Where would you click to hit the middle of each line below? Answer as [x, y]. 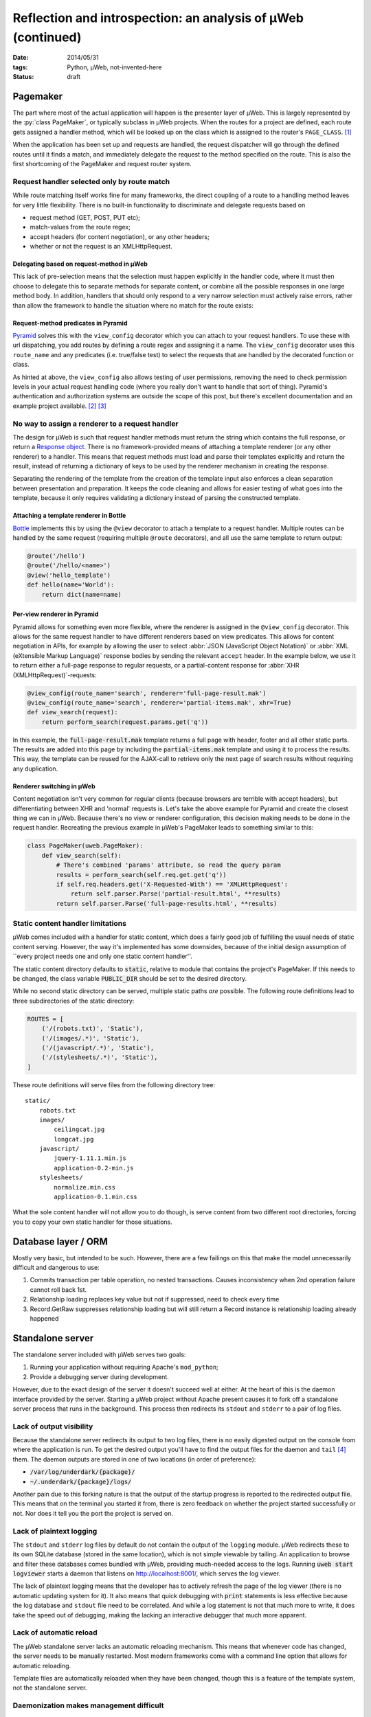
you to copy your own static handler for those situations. [92, 1222]
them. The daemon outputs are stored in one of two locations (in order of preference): [134, 1459]
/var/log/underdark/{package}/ [82, 1472]
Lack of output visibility [53, 1426]
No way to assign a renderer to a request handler [95, 424]
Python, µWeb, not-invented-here [114, 67]
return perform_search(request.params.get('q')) [125, 722]
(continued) [47, 37]
